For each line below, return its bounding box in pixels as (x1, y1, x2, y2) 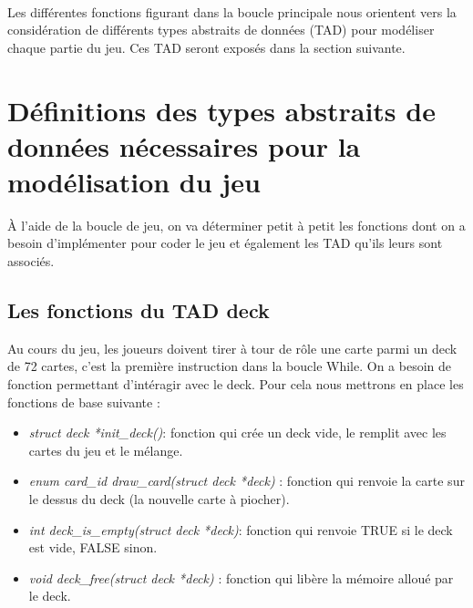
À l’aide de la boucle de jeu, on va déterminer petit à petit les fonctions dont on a (7, 215, 466, 234)
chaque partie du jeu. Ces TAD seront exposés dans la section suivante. (7, 37, 406, 57)
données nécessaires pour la (7, 127, 361, 164)
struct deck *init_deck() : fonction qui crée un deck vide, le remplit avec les (28, 423, 447, 442)
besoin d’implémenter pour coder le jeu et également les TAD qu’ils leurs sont (7, 233, 443, 252)
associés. (7, 252, 55, 271)
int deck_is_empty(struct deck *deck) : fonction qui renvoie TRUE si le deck (28, 520, 453, 539)
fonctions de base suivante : (7, 392, 160, 411)
